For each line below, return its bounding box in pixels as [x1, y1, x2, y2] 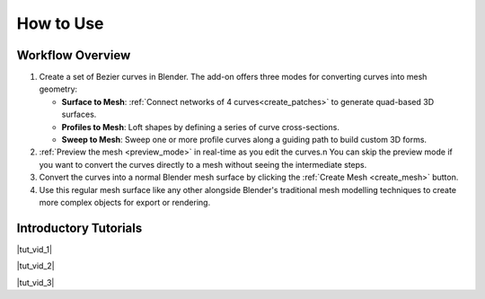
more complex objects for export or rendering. [39, 197, 211, 207]
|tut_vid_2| [16, 260, 55, 271]
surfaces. [61, 109, 97, 120]
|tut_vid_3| [16, 277, 55, 287]
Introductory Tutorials [16, 220, 143, 235]
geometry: [39, 84, 78, 94]
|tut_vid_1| [16, 243, 53, 255]
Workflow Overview [16, 48, 131, 63]
